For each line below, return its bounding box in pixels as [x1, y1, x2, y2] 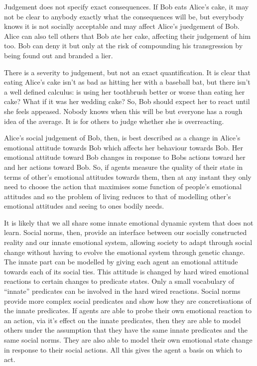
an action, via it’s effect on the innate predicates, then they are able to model [4, 315, 241, 325]
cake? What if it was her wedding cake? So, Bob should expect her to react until [4, 96, 250, 107]
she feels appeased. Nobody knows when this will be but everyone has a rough [4, 106, 243, 116]
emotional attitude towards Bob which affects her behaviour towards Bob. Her [4, 142, 243, 152]
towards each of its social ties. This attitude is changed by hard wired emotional [4, 266, 249, 276]
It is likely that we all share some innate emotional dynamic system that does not [4, 217, 254, 228]
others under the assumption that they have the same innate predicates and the [4, 325, 248, 335]
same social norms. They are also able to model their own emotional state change [4, 335, 253, 345]
